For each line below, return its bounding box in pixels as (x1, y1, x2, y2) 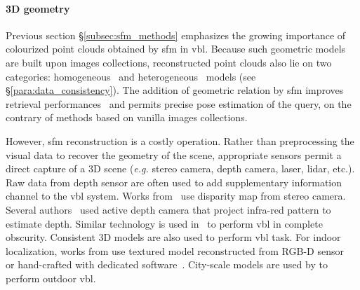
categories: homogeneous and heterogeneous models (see (6, 69, 256, 83)
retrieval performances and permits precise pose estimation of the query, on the (6, 96, 352, 111)
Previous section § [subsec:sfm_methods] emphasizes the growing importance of (6, 27, 346, 42)
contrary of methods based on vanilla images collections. (6, 110, 248, 125)
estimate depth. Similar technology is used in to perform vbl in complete (6, 216, 323, 230)
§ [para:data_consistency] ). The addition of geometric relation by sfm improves (6, 83, 344, 97)
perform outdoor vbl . (6, 270, 96, 285)
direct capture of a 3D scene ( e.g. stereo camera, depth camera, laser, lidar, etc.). (6, 161, 355, 176)
